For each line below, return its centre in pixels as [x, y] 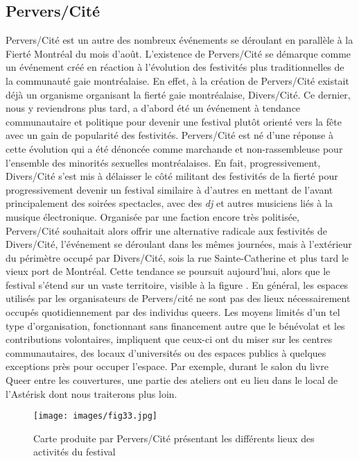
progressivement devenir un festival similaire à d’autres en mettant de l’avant [169, 189]
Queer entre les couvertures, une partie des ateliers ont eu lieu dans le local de [172, 380]
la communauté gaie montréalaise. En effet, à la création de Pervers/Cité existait [177, 80]
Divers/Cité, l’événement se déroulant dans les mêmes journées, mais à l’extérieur [179, 244]
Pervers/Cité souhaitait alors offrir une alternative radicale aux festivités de [167, 230]
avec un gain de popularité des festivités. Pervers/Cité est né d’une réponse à [169, 135]
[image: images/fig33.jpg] [95, 416]
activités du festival [75, 452]
